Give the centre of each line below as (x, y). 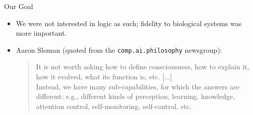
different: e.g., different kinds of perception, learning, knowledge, (135, 96)
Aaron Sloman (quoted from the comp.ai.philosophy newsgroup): (119, 49)
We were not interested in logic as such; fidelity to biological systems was (129, 23)
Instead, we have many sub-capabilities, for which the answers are (138, 86)
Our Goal (19, 6)
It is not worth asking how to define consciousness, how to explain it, (143, 67)
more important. (41, 33)
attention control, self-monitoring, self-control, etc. (114, 106)
